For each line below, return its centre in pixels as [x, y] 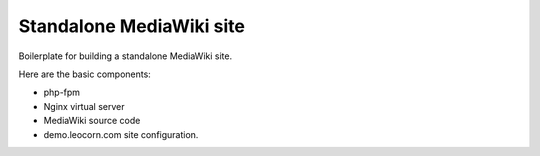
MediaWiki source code [92, 121]
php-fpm [61, 92]
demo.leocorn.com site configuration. [121, 134]
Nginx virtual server [84, 106]
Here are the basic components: [85, 74]
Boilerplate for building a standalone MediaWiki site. [125, 56]
